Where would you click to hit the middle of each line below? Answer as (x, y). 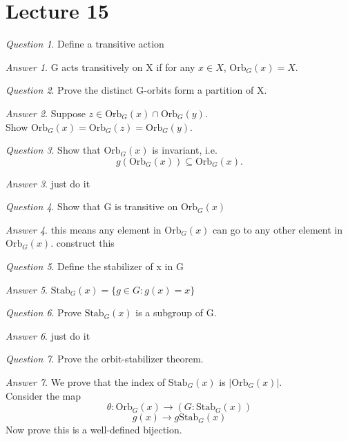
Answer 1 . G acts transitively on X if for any (100, 66)
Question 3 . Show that (53, 150)
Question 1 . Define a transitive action (85, 44)
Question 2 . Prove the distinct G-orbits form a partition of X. (136, 90)
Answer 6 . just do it (48, 335)
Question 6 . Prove (43, 312)
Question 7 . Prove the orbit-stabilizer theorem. (105, 359)
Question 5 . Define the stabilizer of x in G (95, 266)
